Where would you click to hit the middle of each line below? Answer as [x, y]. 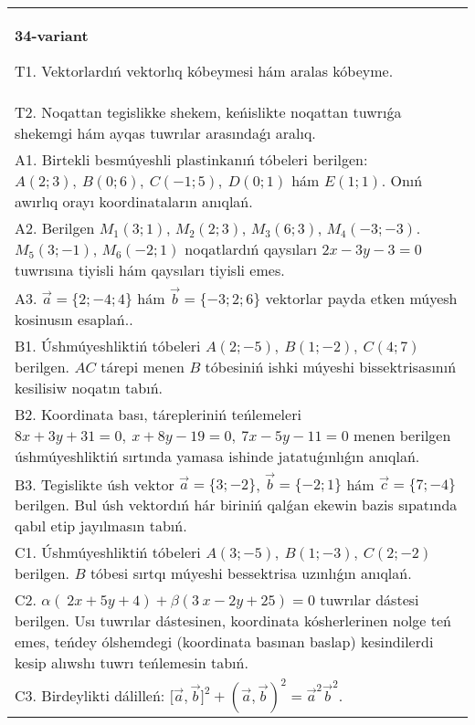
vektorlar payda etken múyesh [361, 298]
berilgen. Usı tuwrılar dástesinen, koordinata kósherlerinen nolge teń [233, 621]
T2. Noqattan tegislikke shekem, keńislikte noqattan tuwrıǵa [208, 112]
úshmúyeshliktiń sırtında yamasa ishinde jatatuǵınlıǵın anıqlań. [217, 456]
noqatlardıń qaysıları [251, 249]
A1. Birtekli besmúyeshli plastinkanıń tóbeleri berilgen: [191, 159]
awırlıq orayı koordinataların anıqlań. [134, 201]
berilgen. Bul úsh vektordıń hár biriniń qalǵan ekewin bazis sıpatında [236, 505]
